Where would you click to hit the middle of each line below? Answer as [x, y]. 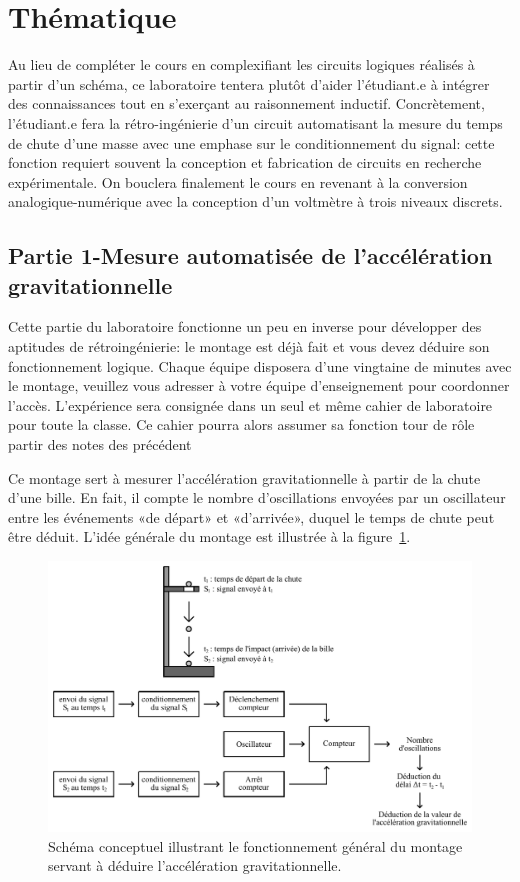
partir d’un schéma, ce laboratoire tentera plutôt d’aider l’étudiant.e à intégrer [249, 83]
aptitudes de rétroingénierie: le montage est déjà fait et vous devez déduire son [249, 346]
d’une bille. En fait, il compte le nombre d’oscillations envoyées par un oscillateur [257, 497]
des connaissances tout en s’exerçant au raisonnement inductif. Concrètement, [246, 103]
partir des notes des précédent [100, 444]
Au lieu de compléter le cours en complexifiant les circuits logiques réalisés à [241, 64]
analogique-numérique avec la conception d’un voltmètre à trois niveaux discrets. [255, 201]
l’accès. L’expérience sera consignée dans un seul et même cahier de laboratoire [250, 404]
